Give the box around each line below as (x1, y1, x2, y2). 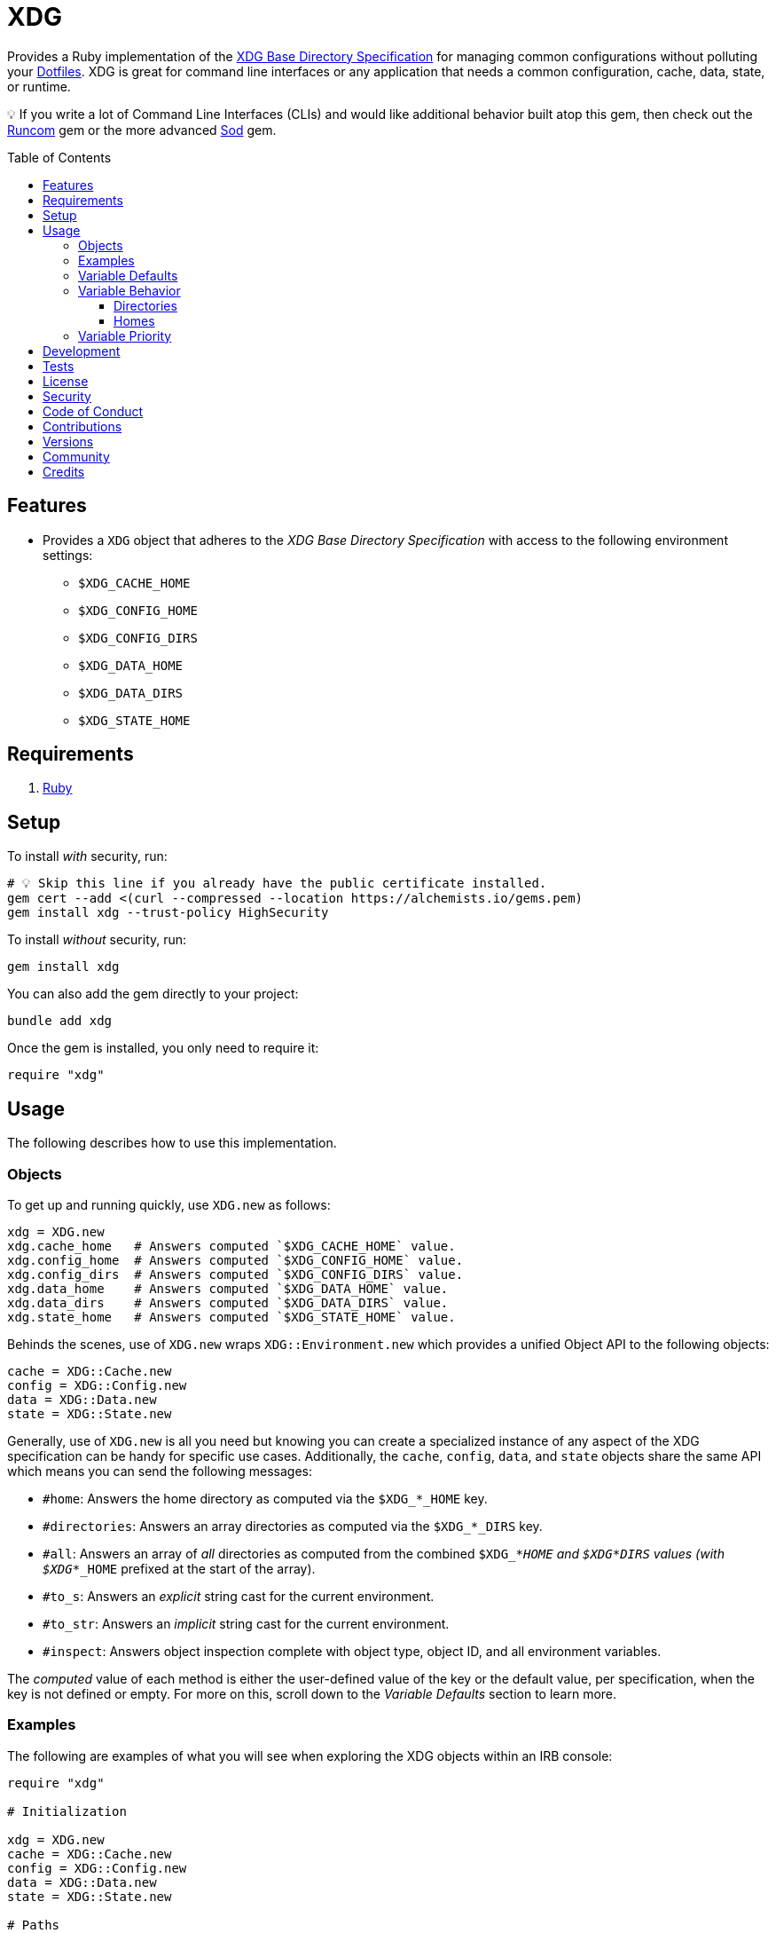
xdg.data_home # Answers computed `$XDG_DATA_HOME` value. (7, 1281, 449, 1296)
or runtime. (7, 78, 71, 94)
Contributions (43, 418, 122, 434)
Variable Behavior (78, 282, 181, 298)
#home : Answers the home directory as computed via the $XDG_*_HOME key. (43, 1490, 488, 1506)
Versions (43, 433, 94, 449)
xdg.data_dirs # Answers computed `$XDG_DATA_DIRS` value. (7, 1295, 449, 1310)
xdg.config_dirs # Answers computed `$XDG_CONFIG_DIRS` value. (7, 1266, 464, 1282)
